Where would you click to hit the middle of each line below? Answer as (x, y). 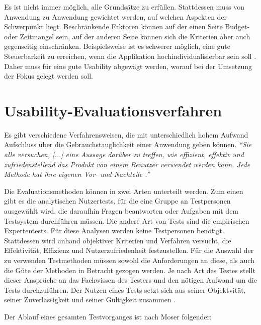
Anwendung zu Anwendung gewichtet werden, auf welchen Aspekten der (116, 16)
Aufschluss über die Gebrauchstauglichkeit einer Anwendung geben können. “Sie (128, 144)
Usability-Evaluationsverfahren (113, 110)
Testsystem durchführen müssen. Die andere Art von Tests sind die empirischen (127, 220)
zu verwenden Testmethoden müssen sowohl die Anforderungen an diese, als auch (129, 260)
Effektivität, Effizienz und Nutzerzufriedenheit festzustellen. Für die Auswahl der (129, 250)
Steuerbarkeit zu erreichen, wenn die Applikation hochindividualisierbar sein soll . (130, 56)
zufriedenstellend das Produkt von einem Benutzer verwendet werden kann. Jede (127, 164)
